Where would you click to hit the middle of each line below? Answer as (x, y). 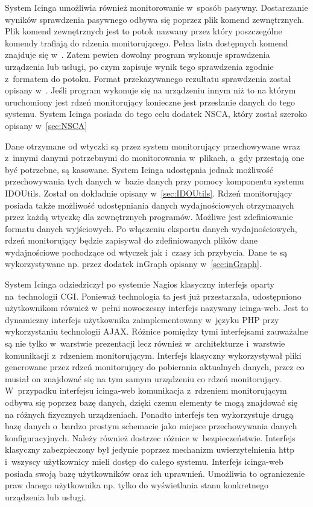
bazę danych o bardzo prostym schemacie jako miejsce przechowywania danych (151, 426)
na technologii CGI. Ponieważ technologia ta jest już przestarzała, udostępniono (153, 296)
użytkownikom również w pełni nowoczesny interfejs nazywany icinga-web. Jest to (157, 308)
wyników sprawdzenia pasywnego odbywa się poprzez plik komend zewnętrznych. (155, 19)
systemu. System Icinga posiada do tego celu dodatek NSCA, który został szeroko (156, 114)
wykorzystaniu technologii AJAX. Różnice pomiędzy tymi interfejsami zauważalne (156, 331)
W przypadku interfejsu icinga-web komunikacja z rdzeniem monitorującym (146, 390)
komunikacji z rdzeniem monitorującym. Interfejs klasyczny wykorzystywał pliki (153, 355)
